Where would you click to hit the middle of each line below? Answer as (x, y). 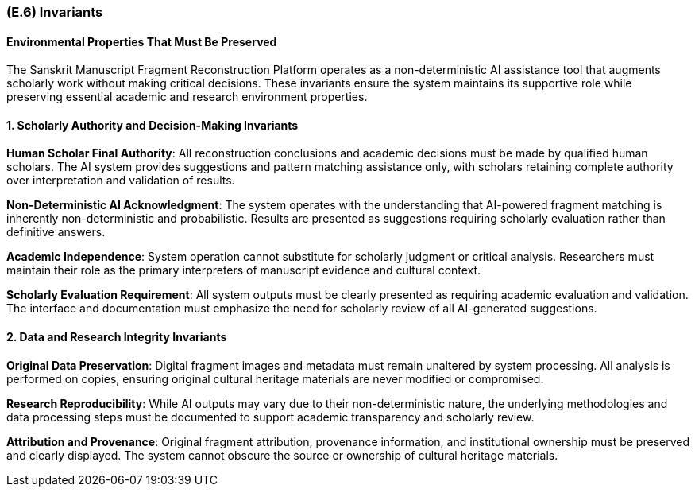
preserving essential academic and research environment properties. (187, 97)
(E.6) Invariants (55, 12)
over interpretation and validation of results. (121, 181)
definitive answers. (56, 232)
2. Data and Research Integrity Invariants (117, 337)
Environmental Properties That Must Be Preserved (142, 41)
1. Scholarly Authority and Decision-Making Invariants (153, 125)
